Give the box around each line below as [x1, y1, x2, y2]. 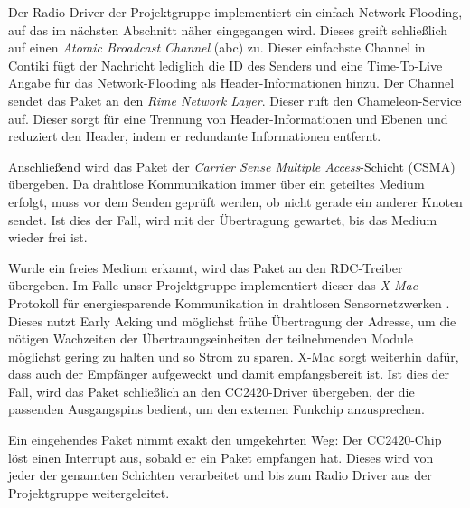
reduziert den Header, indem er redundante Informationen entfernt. [8, 127, 381, 146]
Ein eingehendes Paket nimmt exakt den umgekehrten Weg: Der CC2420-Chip [8, 430, 442, 449]
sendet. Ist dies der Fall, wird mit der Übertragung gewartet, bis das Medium [8, 210, 437, 229]
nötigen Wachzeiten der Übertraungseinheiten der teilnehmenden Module [8, 329, 413, 348]
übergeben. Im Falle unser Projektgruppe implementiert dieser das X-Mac [8, 276, 418, 295]
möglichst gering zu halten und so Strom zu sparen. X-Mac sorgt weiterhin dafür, [8, 346, 459, 365]
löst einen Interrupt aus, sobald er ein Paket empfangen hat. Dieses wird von [8, 447, 434, 466]
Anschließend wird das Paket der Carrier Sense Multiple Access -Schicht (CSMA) [8, 156, 456, 175]
